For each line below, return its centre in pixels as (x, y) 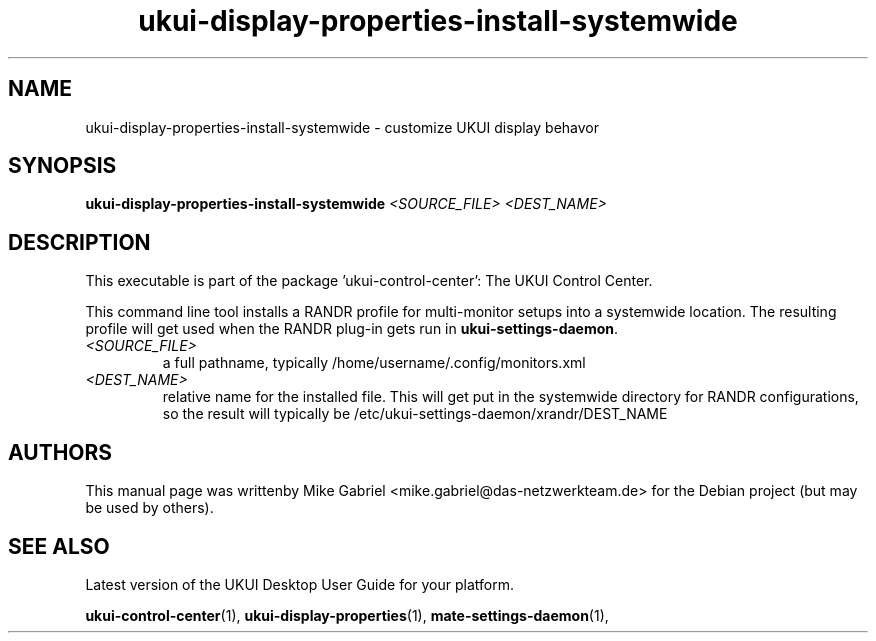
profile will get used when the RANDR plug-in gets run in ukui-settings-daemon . (352, 329)
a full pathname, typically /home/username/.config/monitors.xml (374, 363)
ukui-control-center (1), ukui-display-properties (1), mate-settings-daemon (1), (347, 615)
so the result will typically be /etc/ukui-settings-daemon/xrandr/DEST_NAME (415, 414)
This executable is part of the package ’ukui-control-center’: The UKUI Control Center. (369, 281)
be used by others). (149, 508)
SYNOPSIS (62, 166)
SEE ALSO (59, 546)
